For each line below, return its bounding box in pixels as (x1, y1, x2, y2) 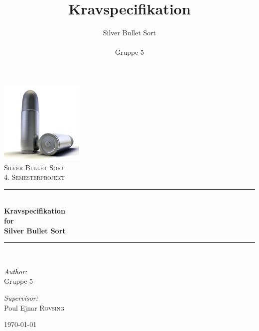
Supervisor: (4, 293, 38, 303)
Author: (4, 266, 27, 276)
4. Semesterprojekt (4, 172, 65, 182)
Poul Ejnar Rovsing (4, 302, 65, 313)
